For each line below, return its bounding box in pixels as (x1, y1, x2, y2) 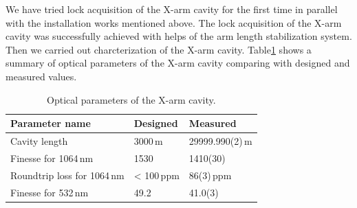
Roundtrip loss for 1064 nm (10, 167, 125, 182)
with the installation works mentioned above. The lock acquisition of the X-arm (6, 15, 342, 30)
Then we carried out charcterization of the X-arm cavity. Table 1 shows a (6, 42, 312, 56)
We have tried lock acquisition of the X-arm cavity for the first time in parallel (6, 2, 338, 16)
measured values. (6, 69, 77, 83)
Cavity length (10, 134, 68, 148)
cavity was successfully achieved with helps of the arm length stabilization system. (6, 29, 352, 43)
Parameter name (10, 116, 91, 130)
